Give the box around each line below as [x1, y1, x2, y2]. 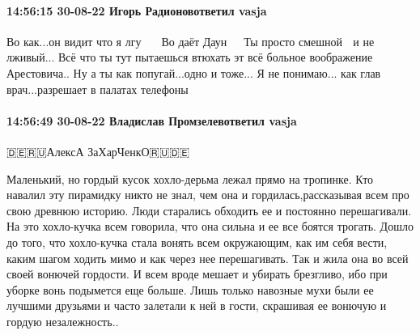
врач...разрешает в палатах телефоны [6, 80, 189, 97]
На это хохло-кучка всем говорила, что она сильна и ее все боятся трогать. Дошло [6, 218, 414, 235]
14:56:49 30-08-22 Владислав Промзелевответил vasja [6, 112, 297, 129]
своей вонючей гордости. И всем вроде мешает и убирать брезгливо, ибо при [6, 265, 388, 282]
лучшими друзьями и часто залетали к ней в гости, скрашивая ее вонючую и [6, 297, 387, 314]
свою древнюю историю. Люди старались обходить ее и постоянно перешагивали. [6, 201, 412, 218]
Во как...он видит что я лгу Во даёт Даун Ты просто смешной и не [6, 32, 375, 49]
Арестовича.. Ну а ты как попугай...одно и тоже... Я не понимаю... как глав [6, 64, 381, 81]
